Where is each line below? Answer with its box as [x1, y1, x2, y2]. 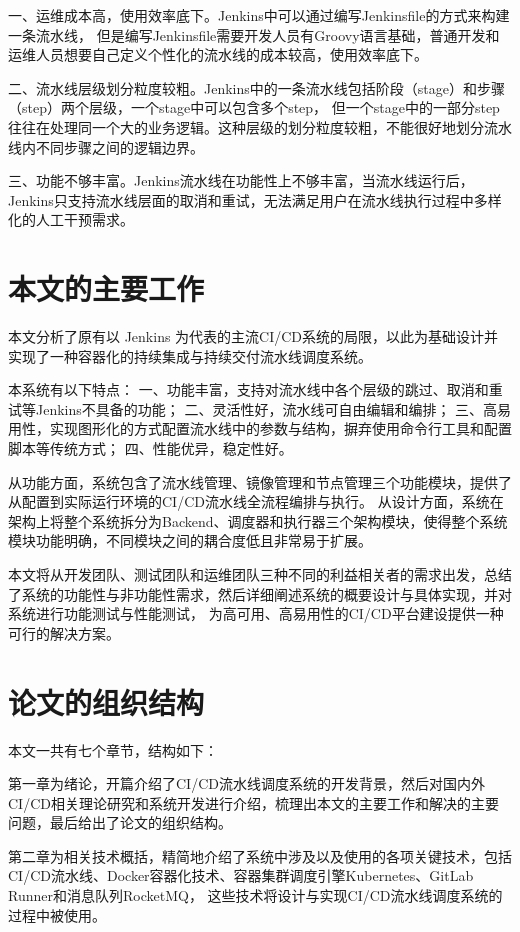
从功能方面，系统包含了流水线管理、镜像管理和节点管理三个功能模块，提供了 [8, 471, 512, 492]
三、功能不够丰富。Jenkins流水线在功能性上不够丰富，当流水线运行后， [8, 170, 474, 191]
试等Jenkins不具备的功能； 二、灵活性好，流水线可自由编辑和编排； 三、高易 [8, 398, 512, 419]
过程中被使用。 [8, 904, 106, 925]
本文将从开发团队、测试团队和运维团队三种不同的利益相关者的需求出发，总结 [8, 564, 512, 584]
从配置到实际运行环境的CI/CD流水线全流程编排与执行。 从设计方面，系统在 [8, 491, 504, 512]
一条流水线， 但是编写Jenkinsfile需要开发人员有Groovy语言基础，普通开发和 [8, 24, 500, 45]
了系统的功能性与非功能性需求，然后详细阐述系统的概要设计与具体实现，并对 [8, 583, 512, 604]
